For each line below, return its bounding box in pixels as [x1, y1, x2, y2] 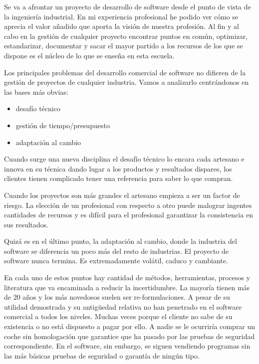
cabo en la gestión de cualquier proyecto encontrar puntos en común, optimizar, [4, 30, 248, 41]
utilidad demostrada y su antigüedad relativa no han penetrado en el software [4, 301, 242, 312]
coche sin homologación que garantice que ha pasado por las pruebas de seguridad [4, 331, 255, 341]
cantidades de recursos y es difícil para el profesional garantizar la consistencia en [4, 209, 253, 220]
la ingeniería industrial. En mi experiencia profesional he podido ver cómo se [4, 11, 239, 21]
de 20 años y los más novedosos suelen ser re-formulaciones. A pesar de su [4, 292, 230, 302]
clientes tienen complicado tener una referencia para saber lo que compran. [4, 173, 233, 183]
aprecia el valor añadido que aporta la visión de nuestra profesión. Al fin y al [4, 21, 240, 31]
